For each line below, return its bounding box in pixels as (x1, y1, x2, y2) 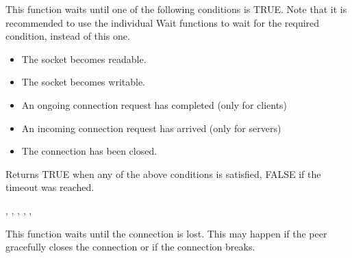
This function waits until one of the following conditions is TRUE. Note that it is (5, 2, 347, 16)
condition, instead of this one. (5, 29, 130, 43)
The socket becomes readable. (21, 51, 147, 66)
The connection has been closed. (21, 144, 158, 158)
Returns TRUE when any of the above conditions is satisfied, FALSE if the (5, 166, 321, 181)
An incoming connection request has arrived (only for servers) (21, 120, 281, 135)
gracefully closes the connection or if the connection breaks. (5, 240, 255, 254)
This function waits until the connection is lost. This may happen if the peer (5, 226, 327, 240)
